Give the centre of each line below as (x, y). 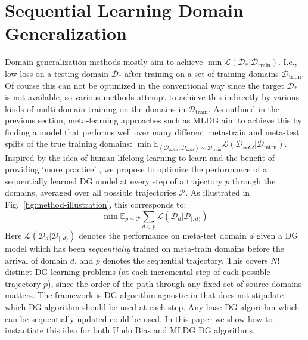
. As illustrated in (218, 192)
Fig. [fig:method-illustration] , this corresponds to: (96, 204)
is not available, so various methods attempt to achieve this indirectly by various (152, 97)
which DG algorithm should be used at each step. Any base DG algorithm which (152, 306)
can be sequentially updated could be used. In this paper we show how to (139, 318)
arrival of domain (36, 260)
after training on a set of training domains (202, 73)
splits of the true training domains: (69, 143)
